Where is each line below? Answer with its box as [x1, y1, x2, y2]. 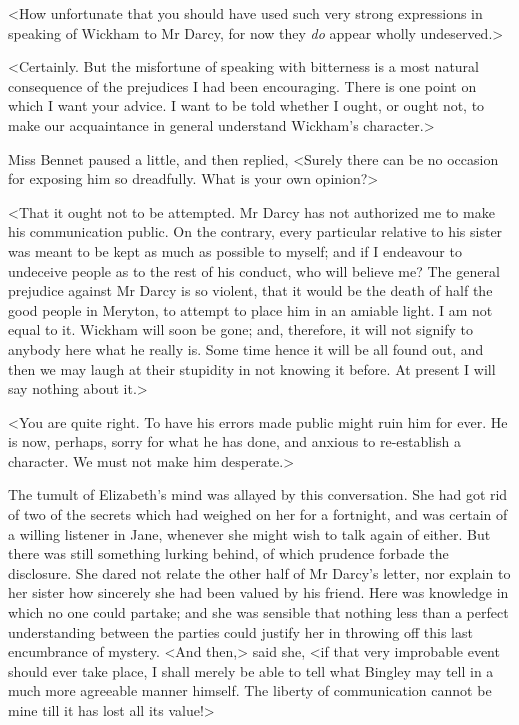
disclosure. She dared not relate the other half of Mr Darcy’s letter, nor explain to [8, 562, 511, 583]
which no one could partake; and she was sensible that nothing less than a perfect [8, 602, 509, 623]
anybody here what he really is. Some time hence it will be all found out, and [8, 338, 484, 359]
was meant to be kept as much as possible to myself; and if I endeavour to [8, 240, 462, 261]
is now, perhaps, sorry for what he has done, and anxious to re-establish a [8, 431, 462, 452]
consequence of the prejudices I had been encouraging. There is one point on [8, 75, 477, 96]
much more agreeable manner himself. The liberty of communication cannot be [8, 680, 492, 701]
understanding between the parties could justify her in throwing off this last [8, 621, 473, 642]
